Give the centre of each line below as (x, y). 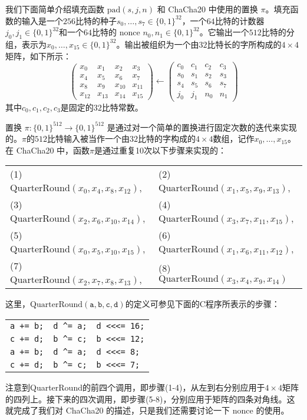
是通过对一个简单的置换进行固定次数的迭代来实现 (202, 127)
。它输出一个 (224, 32)
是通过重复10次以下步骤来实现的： (161, 150)
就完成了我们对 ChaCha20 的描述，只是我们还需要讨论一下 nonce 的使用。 (147, 410)
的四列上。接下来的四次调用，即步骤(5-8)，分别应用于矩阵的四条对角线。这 (150, 399)
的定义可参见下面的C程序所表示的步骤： (202, 304)
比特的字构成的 (166, 139)
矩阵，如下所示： (38, 56)
